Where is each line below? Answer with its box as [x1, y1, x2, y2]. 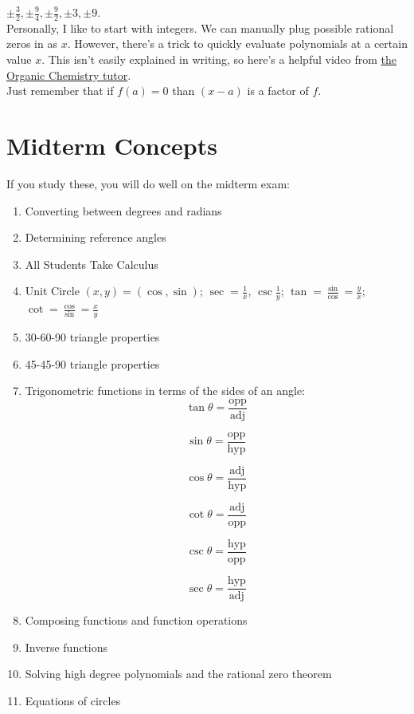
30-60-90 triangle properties [25, 328, 160, 345]
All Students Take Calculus [25, 255, 158, 272]
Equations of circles [25, 692, 121, 708]
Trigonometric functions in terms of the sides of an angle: [25, 382, 305, 399]
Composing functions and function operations [25, 612, 248, 629]
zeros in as [6, 35, 57, 52]
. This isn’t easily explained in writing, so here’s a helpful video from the [41, 51, 396, 68]
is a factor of [247, 82, 309, 99]
